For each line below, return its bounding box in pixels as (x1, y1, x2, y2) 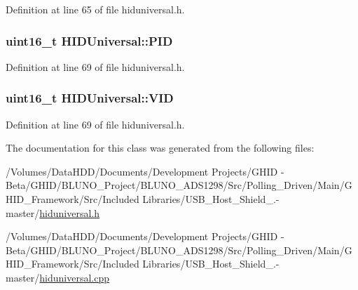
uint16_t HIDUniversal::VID (6, 89, 174, 107)
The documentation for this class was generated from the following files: (6, 140, 315, 155)
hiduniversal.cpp (39, 270, 110, 284)
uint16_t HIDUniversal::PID (6, 32, 173, 49)
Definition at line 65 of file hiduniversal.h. (6, 2, 185, 16)
